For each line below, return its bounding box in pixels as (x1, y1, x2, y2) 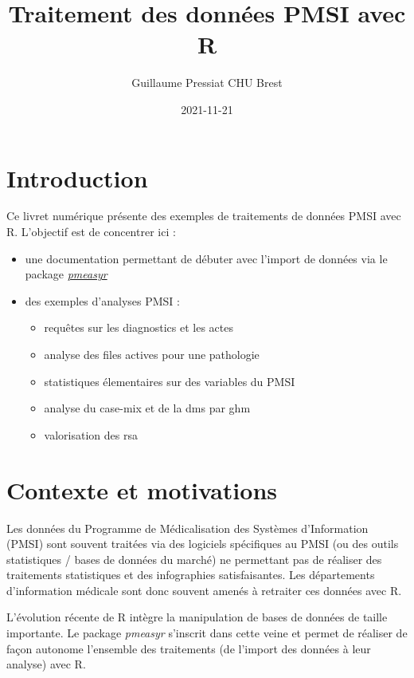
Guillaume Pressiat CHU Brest (131, 74, 283, 91)
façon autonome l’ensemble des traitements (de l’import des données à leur (6, 640, 371, 656)
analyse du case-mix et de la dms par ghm (44, 400, 251, 416)
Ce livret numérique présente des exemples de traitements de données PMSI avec (6, 207, 401, 224)
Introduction (6, 161, 148, 194)
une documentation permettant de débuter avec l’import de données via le (25, 250, 388, 266)
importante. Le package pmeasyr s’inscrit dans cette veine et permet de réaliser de (6, 625, 408, 641)
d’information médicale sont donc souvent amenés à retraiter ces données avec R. (6, 581, 402, 598)
